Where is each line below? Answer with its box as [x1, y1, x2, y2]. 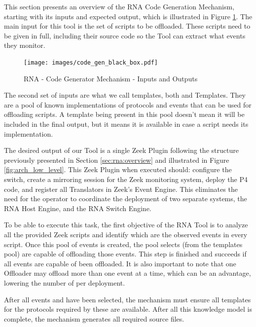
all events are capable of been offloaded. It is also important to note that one [4, 258, 236, 268]
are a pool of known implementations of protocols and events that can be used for [4, 99, 252, 109]
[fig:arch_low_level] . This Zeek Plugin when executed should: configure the [4, 164, 232, 175]
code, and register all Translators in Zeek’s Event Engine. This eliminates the [4, 183, 238, 194]
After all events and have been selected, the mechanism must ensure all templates [4, 294, 251, 304]
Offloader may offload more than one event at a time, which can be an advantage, [4, 268, 251, 278]
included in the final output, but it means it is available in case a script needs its [4, 119, 249, 129]
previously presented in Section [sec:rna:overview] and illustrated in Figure [4, 154, 229, 165]
